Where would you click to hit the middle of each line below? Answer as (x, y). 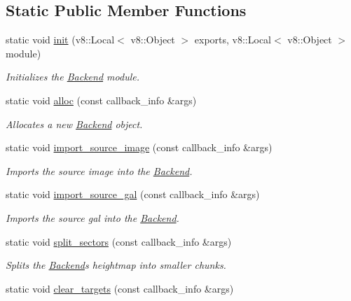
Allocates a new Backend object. (74, 124)
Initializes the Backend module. (73, 77)
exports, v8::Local (233, 40)
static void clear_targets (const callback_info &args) (120, 288)
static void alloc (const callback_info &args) (101, 100)
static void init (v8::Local (60, 40)
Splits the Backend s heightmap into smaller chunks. (116, 265)
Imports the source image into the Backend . (99, 170)
